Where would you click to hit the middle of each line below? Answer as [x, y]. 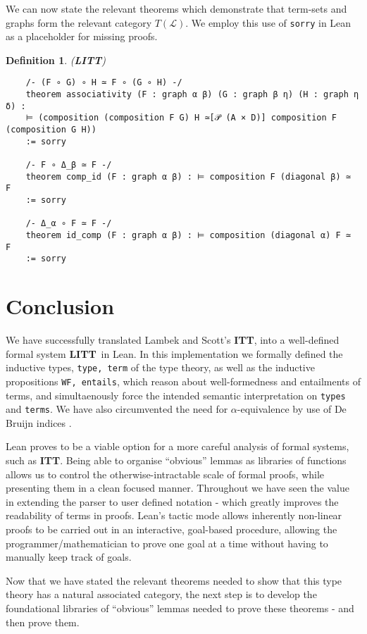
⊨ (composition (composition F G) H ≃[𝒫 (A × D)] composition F [181, 118]
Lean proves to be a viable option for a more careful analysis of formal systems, [178, 446]
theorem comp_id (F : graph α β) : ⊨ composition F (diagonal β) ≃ [188, 176]
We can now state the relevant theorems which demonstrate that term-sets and [176, 8]
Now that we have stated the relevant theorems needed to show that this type [174, 580]
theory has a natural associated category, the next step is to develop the [161, 594]
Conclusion [60, 306]
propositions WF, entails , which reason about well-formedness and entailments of [183, 381]
